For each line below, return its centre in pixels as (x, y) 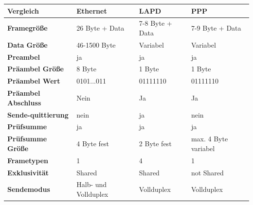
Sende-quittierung (38, 114)
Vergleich (23, 10)
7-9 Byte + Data (216, 28)
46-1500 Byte (96, 44)
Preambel (24, 57)
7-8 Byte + (155, 23)
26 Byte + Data (100, 28)
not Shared (207, 172)
